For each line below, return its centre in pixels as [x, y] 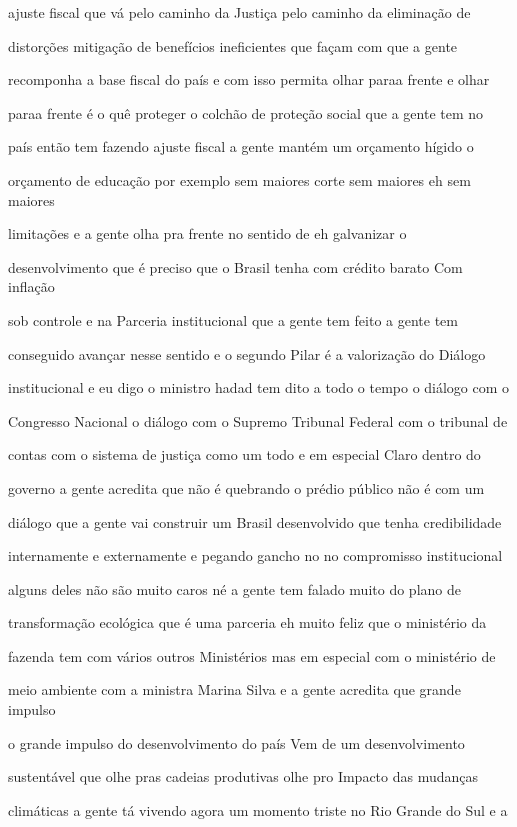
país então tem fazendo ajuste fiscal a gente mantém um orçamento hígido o [241, 146]
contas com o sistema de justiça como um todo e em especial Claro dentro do [244, 454]
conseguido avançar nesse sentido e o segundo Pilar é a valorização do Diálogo [247, 353]
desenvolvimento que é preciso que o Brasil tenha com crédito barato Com [235, 266]
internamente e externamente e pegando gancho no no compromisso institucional [255, 555]
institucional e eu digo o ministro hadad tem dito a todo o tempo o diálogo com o [259, 387]
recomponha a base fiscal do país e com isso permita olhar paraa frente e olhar [249, 79]
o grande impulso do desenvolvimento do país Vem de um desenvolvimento [236, 742]
